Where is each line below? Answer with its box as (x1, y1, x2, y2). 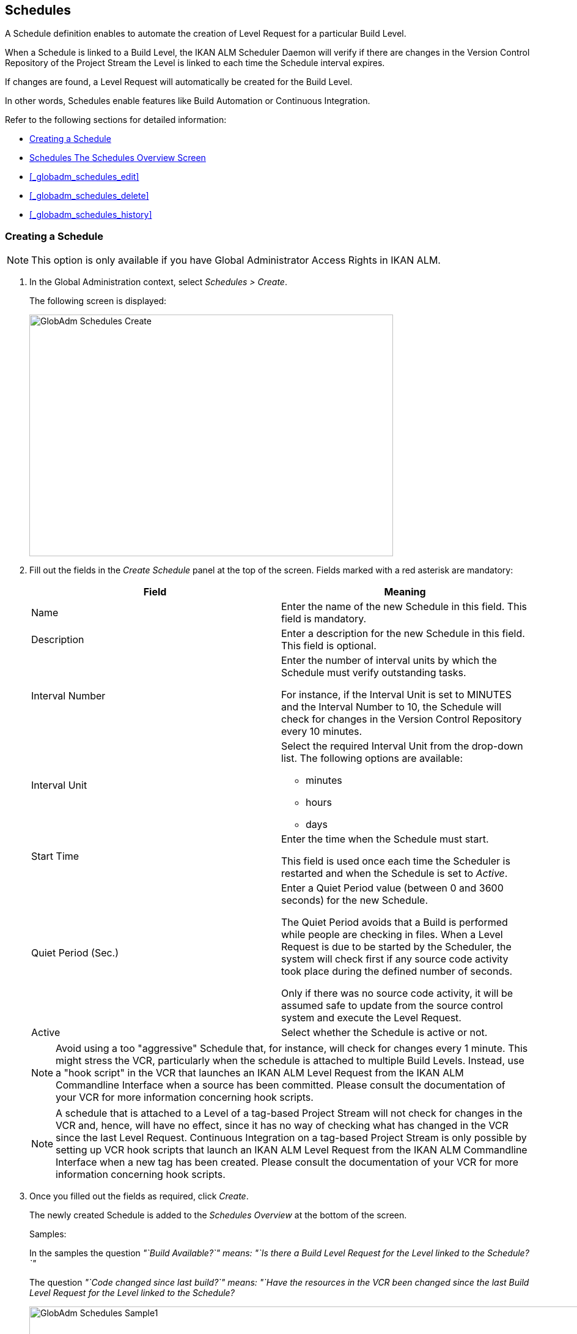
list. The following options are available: (281, 752, 463, 765)
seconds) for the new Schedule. (281, 894, 428, 907)
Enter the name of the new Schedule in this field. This (281, 600, 527, 613)
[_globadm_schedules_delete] (29, 190, 149, 201)
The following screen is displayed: (29, 296, 167, 307)
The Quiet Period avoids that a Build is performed (281, 916, 508, 929)
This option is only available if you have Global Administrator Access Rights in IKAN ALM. (31, 254, 441, 267)
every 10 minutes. (281, 725, 362, 738)
